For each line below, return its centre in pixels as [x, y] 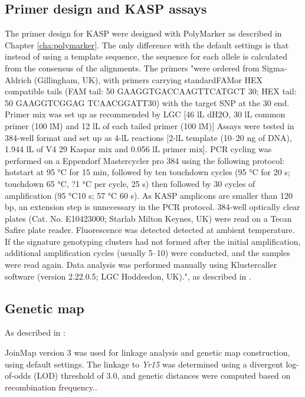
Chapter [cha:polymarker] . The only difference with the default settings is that [147, 45]
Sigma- [275, 68]
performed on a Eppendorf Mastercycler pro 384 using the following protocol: [145, 160]
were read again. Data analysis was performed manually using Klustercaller [141, 265]
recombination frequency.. [51, 387]
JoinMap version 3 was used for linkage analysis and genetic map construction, [147, 352]
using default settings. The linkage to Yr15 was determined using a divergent [144, 364]
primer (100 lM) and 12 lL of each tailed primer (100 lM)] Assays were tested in [150, 125]
